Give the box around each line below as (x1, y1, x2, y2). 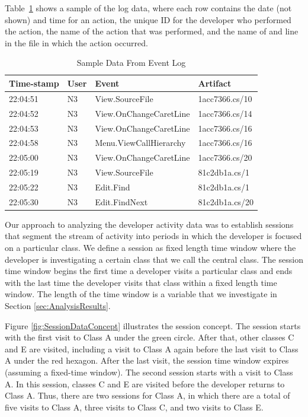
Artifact (198, 77, 232, 89)
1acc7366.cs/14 (198, 107, 252, 119)
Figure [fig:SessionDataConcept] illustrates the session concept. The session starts (5, 319, 301, 332)
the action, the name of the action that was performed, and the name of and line (5, 25, 299, 37)
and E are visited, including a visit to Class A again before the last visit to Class (5, 342, 299, 355)
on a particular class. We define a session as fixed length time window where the (5, 241, 296, 253)
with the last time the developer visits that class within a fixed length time (5, 276, 277, 288)
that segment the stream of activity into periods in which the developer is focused (5, 230, 302, 242)
